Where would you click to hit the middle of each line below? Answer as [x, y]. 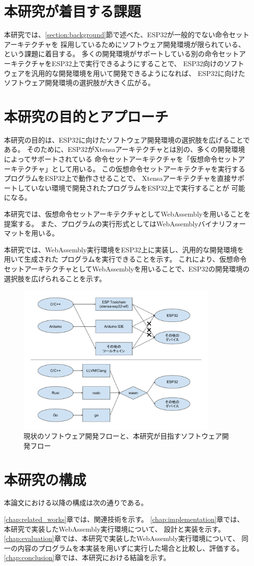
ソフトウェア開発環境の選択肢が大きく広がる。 [79, 83]
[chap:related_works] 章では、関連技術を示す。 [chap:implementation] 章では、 [124, 519]
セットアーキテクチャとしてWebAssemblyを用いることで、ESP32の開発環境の [127, 268]
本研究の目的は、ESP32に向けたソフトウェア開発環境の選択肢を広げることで [127, 139]
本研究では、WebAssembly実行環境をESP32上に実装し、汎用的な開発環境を [124, 249]
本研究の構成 [45, 479]
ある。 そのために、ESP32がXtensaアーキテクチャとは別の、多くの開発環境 [125, 149]
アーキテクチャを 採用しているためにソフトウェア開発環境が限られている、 [125, 44]
